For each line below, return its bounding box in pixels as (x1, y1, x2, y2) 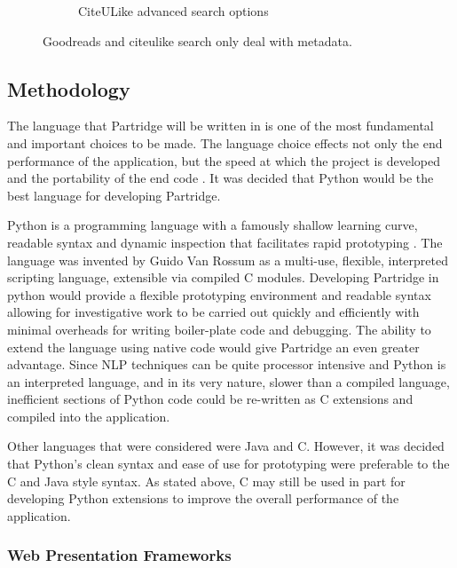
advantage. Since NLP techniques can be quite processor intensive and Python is (7, 355, 446, 374)
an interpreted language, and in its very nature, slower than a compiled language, (7, 372, 450, 390)
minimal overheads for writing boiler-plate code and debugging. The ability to (7, 319, 431, 338)
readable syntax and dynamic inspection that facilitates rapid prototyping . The (7, 233, 443, 251)
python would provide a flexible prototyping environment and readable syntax (7, 285, 431, 304)
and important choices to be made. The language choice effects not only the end (7, 133, 443, 152)
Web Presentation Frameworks (7, 544, 232, 566)
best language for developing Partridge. (7, 185, 221, 204)
